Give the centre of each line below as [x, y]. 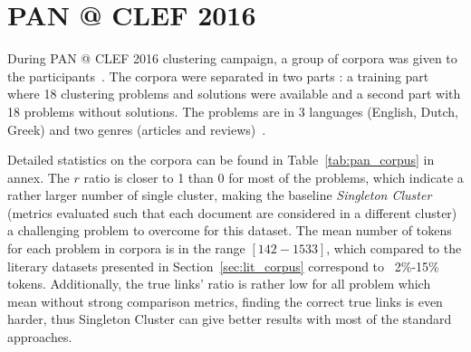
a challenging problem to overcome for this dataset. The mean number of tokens [230, 230]
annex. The [38, 177]
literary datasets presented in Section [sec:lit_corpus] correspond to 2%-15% [223, 266]
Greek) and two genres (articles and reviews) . [137, 129]
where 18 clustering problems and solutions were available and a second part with [234, 94]
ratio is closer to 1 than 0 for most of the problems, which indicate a [274, 177]
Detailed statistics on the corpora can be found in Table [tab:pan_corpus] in [221, 160]
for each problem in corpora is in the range [126, 248]
